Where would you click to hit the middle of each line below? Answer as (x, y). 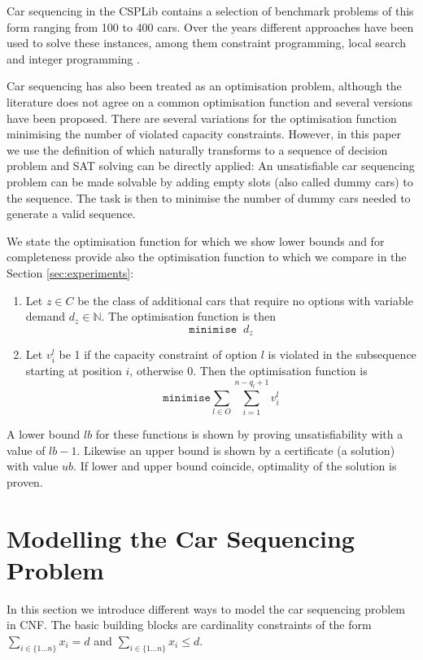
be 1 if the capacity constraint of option (158, 354)
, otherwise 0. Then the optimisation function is (249, 371)
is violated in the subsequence (342, 354)
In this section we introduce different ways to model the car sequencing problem (206, 608)
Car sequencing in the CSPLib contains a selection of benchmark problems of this (210, 11)
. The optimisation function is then (188, 316)
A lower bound (44, 433)
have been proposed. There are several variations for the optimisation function (202, 118)
